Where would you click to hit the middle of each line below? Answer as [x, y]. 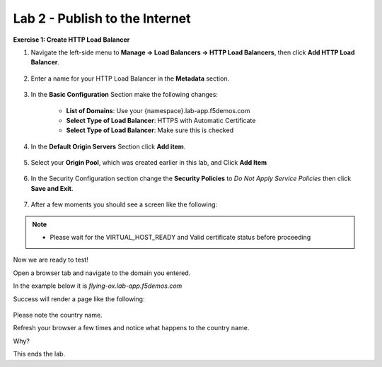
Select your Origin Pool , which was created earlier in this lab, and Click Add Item [149, 163]
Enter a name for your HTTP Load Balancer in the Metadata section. [130, 78]
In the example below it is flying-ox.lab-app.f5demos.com [98, 286]
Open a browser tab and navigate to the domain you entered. [102, 273]
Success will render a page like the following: [79, 299]
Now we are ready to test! [51, 260]
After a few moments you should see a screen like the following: [124, 204]
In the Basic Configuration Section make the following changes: [125, 95]
